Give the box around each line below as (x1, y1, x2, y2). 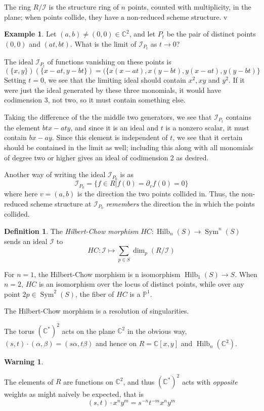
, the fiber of (75, 288, 114, 299)
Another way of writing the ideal (4, 169, 106, 180)
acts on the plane (62, 325, 115, 336)
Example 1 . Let (4, 28, 57, 39)
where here (4, 188, 38, 198)
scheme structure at (30, 198, 92, 209)
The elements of (4, 376, 54, 387)
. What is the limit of (70, 38, 137, 49)
